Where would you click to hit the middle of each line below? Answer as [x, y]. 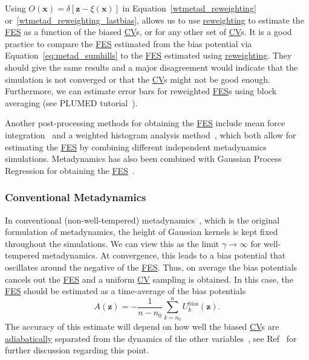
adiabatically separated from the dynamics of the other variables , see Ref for [151, 338]
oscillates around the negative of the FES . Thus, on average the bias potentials [151, 267]
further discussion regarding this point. [77, 350]
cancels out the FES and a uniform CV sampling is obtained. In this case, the [149, 279]
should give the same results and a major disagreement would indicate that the [151, 67]
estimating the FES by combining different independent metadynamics [136, 146]
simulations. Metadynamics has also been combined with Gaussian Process [143, 159]
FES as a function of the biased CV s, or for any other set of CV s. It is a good [148, 32]
